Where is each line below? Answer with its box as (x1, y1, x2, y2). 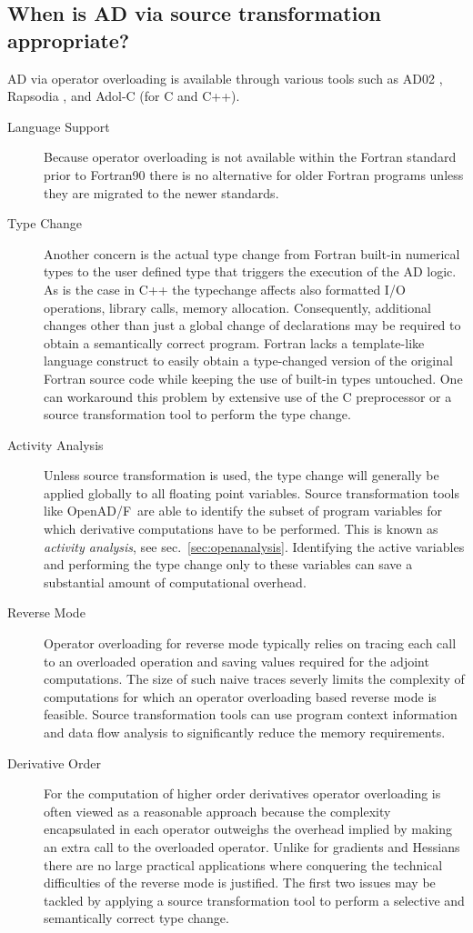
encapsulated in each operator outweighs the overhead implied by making (44, 819, 453, 838)
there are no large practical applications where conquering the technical (44, 855, 443, 874)
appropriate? (7, 25, 130, 54)
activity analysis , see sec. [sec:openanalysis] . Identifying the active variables (44, 537, 465, 556)
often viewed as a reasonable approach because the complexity (44, 801, 391, 820)
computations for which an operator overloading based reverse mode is (44, 687, 437, 706)
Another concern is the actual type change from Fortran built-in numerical (44, 244, 460, 263)
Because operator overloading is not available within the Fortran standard (44, 147, 457, 166)
